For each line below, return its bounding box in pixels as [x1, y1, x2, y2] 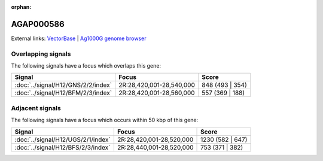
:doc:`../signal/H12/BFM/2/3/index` [14, 89, 112, 97]
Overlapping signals [11, 50, 71, 58]
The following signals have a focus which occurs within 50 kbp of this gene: [11, 117, 199, 124]
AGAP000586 [11, 19, 65, 29]
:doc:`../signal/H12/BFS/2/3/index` [14, 143, 111, 151]
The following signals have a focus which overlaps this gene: [11, 62, 161, 69]
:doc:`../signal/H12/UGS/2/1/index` [14, 135, 111, 144]
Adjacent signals [11, 104, 61, 112]
